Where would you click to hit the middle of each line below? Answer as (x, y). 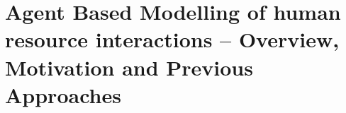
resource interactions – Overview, (172, 39)
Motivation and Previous (129, 67)
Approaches (63, 94)
